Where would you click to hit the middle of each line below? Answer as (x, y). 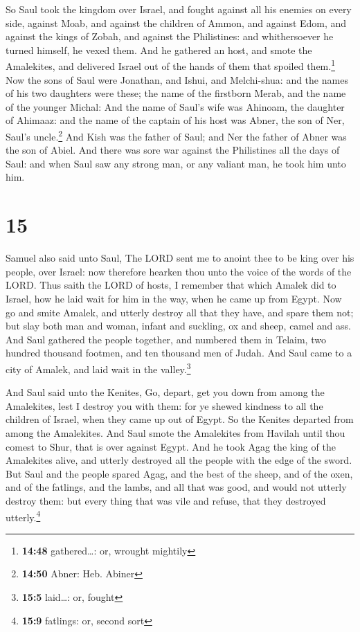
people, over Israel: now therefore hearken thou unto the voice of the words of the (179, 271)
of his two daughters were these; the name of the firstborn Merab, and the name (176, 93)
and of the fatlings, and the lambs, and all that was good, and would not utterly (176, 487)
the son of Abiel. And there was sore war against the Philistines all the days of (173, 150)
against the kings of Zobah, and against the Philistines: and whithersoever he (170, 36)
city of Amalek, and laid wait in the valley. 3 (98, 368)
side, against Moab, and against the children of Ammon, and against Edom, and (176, 22)
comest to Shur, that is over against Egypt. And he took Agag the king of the (171, 446)
